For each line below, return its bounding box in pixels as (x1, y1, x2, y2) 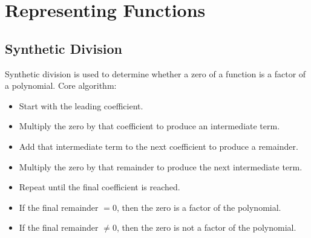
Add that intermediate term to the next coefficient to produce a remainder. (19, 140, 298, 152)
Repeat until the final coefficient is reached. (19, 181, 180, 193)
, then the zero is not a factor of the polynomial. (116, 221, 296, 234)
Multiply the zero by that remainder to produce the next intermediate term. (19, 160, 303, 173)
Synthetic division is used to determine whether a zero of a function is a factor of (5, 67, 306, 80)
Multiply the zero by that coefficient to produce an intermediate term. (19, 120, 280, 132)
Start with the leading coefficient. (19, 99, 143, 112)
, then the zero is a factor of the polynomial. (116, 201, 281, 213)
